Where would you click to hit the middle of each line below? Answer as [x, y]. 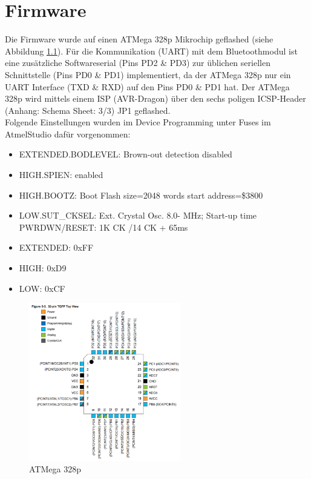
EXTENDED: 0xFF [56, 247]
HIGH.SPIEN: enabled [61, 175]
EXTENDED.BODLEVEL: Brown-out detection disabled [126, 154]
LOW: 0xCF [42, 288]
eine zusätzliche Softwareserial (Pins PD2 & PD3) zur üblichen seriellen [138, 63]
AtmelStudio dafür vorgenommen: [68, 134]
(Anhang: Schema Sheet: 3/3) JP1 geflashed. [88, 110]
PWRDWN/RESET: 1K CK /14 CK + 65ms [103, 227]
